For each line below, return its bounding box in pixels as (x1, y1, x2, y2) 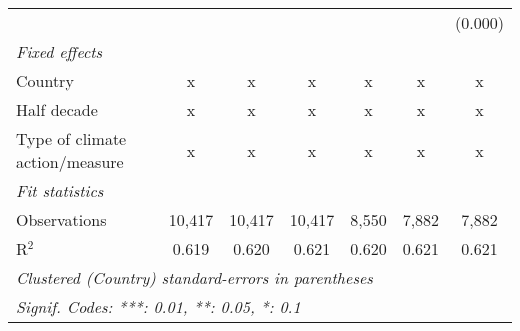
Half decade (16, 98, 98, 121)
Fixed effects (16, 40, 103, 63)
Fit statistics (16, 179, 104, 202)
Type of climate (16, 127, 127, 150)
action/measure (16, 150, 124, 173)
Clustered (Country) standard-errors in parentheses (16, 266, 373, 289)
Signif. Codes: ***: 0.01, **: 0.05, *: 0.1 (16, 295, 301, 318)
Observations (16, 208, 107, 231)
